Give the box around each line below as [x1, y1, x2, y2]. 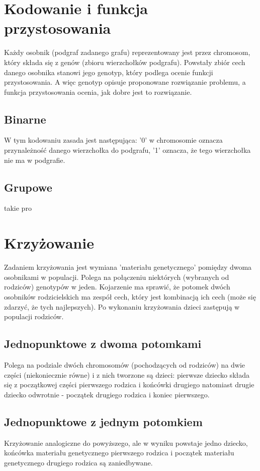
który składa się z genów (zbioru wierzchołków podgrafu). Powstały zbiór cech [4, 56, 245, 67]
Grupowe [4, 179, 52, 195]
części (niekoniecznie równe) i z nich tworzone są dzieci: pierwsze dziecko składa [4, 369, 250, 380]
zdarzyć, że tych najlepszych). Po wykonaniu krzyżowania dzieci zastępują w [4, 301, 240, 312]
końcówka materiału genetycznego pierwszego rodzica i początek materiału [4, 447, 234, 458]
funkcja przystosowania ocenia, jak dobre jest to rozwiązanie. [4, 86, 192, 97]
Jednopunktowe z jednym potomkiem [4, 414, 203, 429]
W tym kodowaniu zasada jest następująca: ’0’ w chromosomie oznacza [4, 135, 223, 145]
